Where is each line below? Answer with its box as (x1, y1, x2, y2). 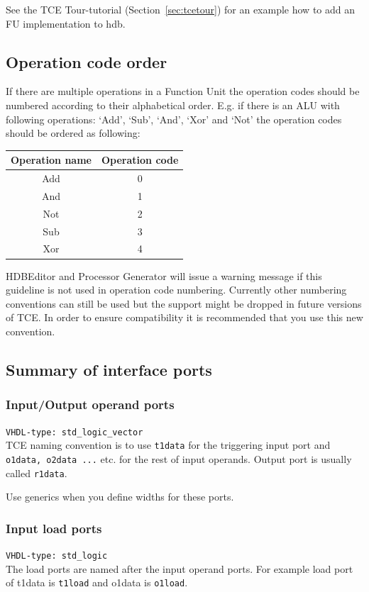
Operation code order (6, 50, 167, 72)
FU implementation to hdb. (6, 16, 126, 30)
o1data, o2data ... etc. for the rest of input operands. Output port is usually (6, 451, 352, 466)
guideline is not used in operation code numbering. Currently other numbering (6, 282, 347, 297)
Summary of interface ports (6, 358, 212, 380)
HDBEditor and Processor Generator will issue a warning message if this (6, 268, 322, 283)
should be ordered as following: (6, 125, 141, 140)
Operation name (11, 152, 92, 167)
